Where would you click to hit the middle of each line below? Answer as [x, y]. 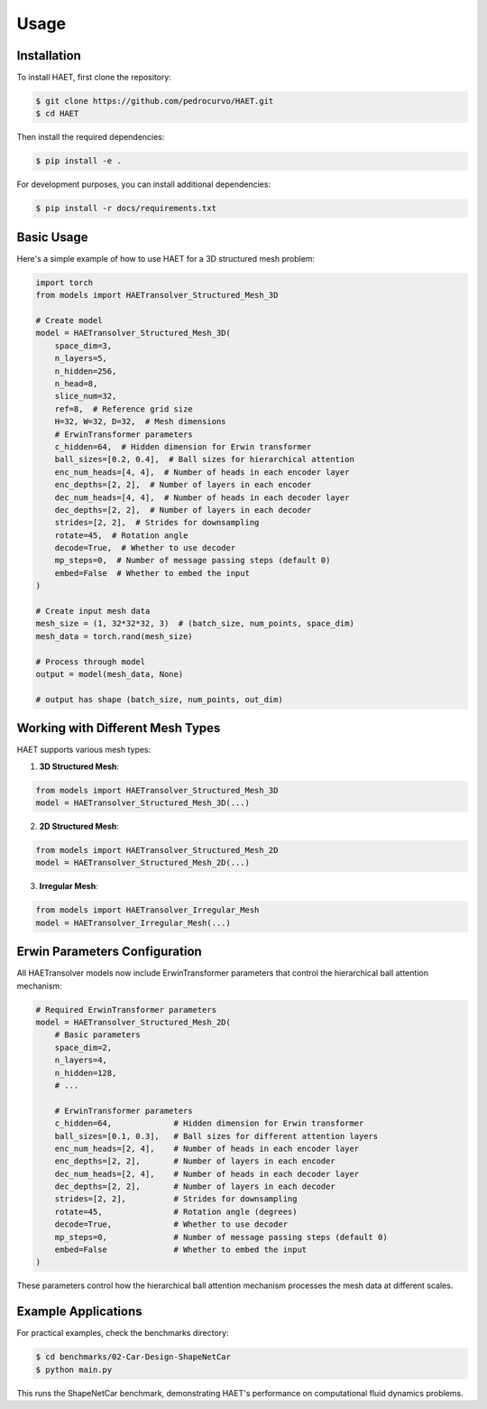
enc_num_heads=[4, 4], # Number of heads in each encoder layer [202, 472]
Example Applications [80, 1312]
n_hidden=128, [86, 1073]
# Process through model [91, 662]
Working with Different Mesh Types [119, 728]
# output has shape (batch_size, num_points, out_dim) [159, 699]
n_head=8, [76, 383]
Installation [49, 56]
